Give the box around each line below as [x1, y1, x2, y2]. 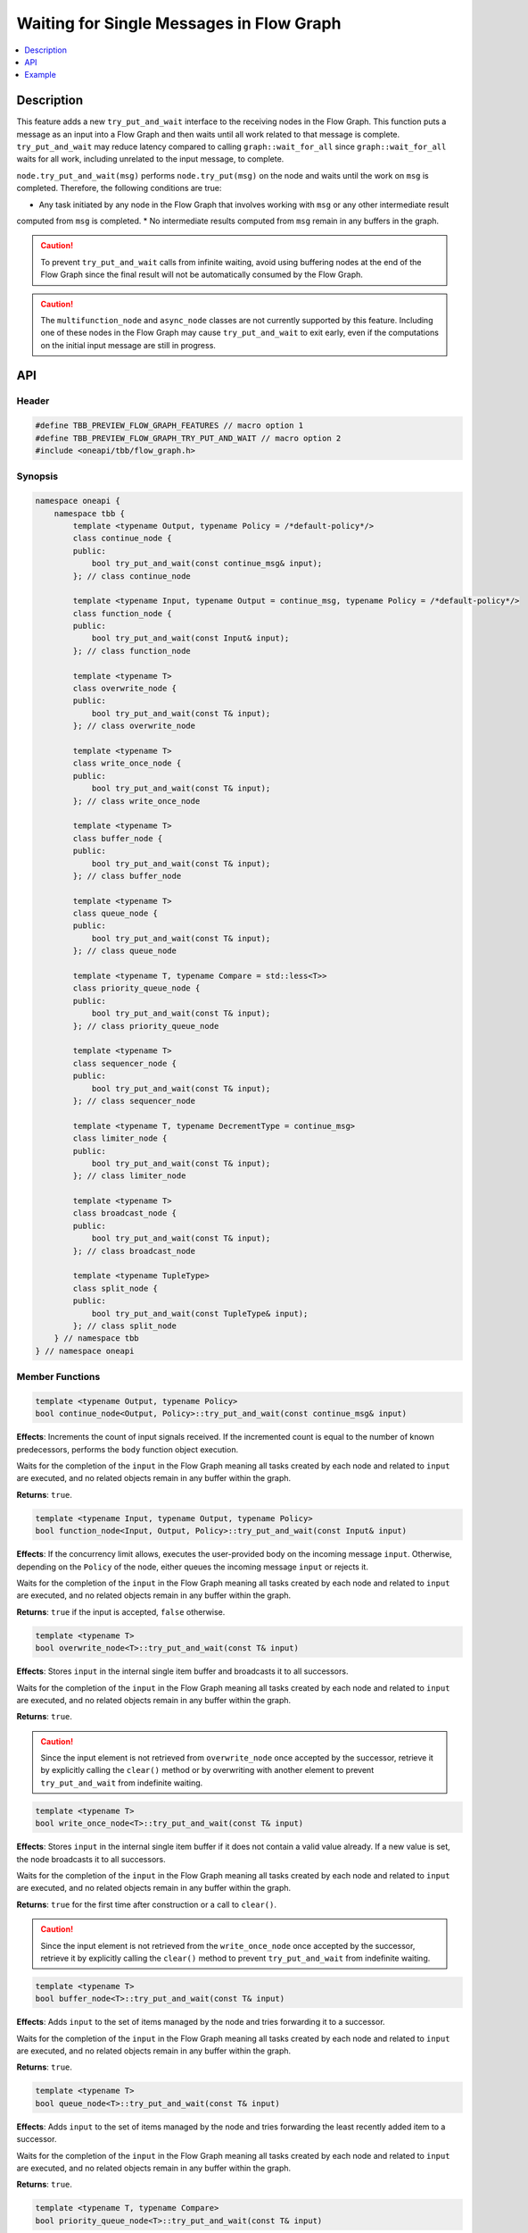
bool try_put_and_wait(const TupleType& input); [91, 1309, 309, 1318]
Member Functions [16, 1371, 101, 1384]
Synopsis [16, 470, 58, 482]
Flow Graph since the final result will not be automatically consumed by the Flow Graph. [40, 269, 363, 280]
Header [16, 395, 50, 407]
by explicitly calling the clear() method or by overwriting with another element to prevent [40, 1765, 375, 1776]
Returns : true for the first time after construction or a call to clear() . [16, 1899, 276, 1910]
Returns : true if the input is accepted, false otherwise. [16, 1606, 226, 1617]
